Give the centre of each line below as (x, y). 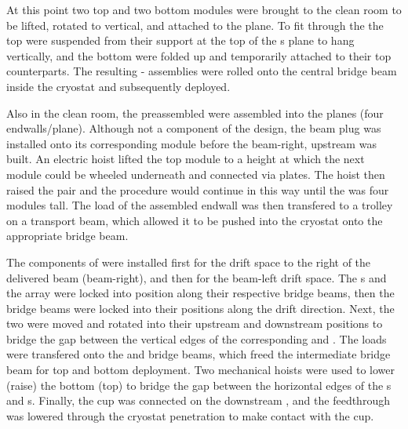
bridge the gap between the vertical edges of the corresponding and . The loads (197, 338)
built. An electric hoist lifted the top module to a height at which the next (186, 159)
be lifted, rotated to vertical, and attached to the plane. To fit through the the (195, 25)
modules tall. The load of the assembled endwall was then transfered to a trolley (200, 205)
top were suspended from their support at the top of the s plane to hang (180, 40)
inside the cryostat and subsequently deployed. (118, 86)
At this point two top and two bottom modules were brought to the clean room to (204, 9)
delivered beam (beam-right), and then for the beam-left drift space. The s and (197, 277)
